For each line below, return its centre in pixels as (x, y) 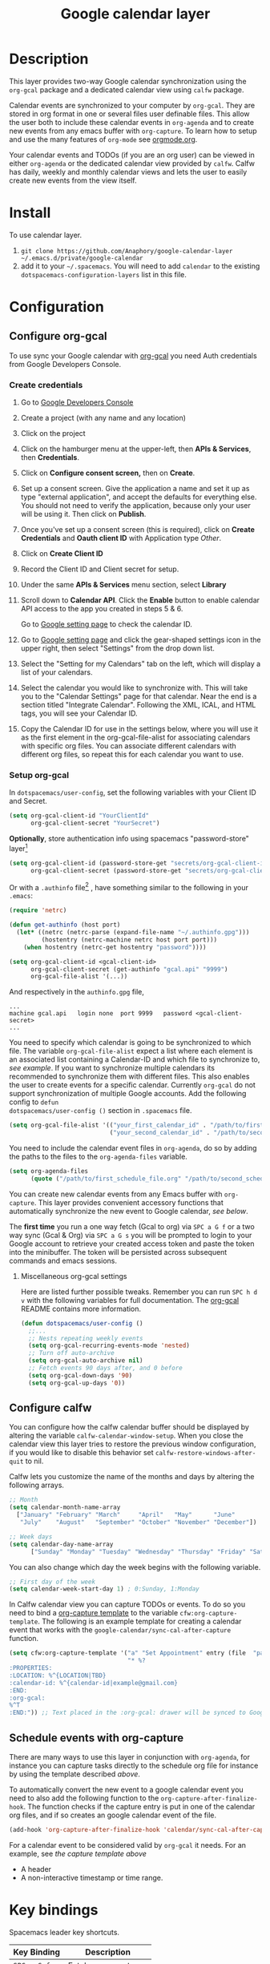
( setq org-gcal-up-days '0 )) (77, 1383)
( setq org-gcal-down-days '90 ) (81, 1375)
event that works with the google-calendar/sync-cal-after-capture (120, 1630)
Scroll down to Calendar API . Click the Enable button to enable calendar (140, 600)
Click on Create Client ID (62, 554)
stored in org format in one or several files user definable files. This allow (130, 114)
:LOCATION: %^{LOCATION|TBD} (58, 1676)
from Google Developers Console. (65, 364)
